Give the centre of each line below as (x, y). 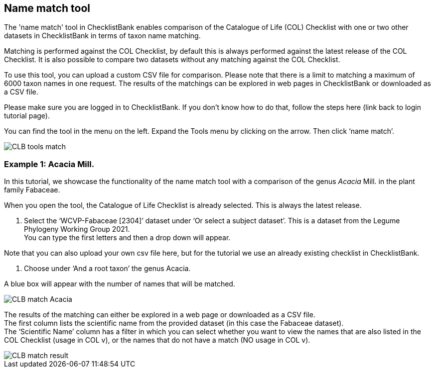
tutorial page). (27, 116)
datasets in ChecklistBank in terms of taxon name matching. (102, 36)
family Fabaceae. (32, 190)
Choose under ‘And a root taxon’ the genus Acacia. (107, 269)
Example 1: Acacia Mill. (49, 164)
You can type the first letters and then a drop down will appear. (127, 238)
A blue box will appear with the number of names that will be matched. (120, 284)
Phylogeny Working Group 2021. (77, 229)
